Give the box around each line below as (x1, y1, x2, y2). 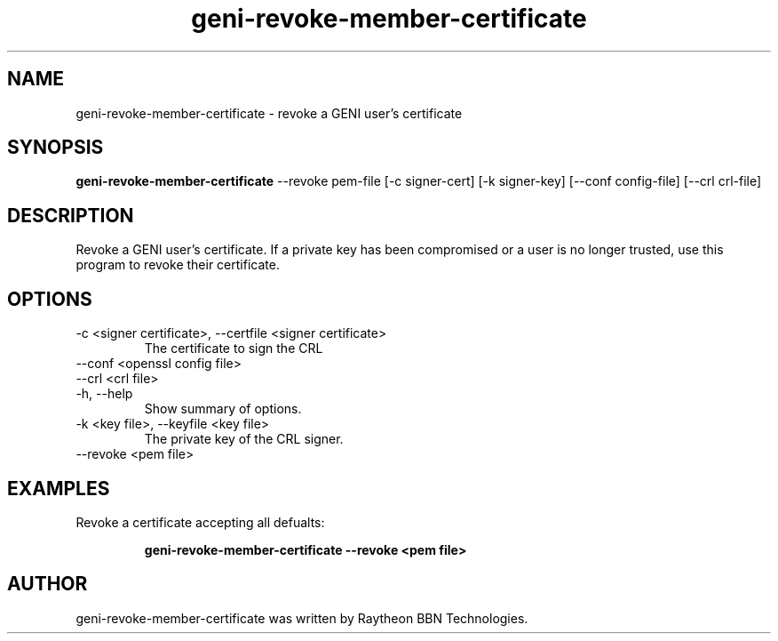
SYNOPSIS (7, 136, 104, 159)
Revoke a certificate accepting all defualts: (75, 514, 325, 530)
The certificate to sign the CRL (144, 341, 323, 357)
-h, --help (75, 386, 133, 402)
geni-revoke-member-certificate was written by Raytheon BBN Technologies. (75, 610, 528, 626)
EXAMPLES (7, 477, 110, 500)
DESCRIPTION (7, 204, 134, 227)
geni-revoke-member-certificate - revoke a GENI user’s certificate (75, 105, 463, 121)
